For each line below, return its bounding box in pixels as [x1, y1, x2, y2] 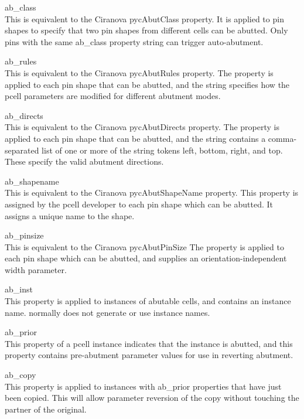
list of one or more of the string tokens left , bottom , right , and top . [42, 144, 283, 156]
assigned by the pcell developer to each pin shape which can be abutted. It [5, 197, 273, 210]
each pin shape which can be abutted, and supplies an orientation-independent [5, 252, 287, 264]
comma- [268, 132, 297, 144]
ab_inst [5, 283, 33, 295]
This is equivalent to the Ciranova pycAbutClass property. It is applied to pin [5, 12, 284, 25]
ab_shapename [5, 175, 59, 187]
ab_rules [5, 55, 37, 67]
